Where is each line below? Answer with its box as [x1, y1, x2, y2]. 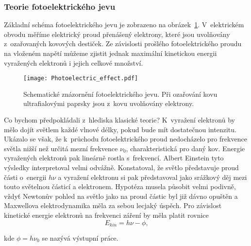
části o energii [4, 172, 47, 182]
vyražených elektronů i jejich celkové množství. [4, 57, 143, 68]
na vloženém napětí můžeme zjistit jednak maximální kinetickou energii [4, 48, 217, 58]
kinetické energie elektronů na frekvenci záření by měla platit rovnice [4, 210, 209, 220]
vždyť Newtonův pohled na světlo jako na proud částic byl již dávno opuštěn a [4, 191, 238, 201]
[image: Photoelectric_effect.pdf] [23, 75, 138, 82]
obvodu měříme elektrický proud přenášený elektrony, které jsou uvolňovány [4, 29, 230, 39]
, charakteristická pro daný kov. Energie [126, 143, 245, 153]
